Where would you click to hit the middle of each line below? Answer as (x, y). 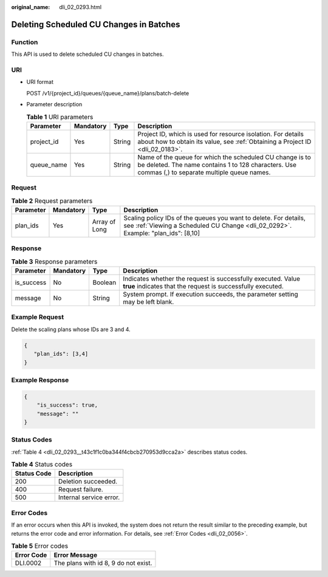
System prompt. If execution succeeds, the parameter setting (210, 295)
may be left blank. (149, 302)
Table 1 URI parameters (60, 117)
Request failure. (80, 490)
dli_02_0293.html (80, 7)
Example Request (37, 317)
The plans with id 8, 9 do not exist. (103, 563)
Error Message (75, 555)
